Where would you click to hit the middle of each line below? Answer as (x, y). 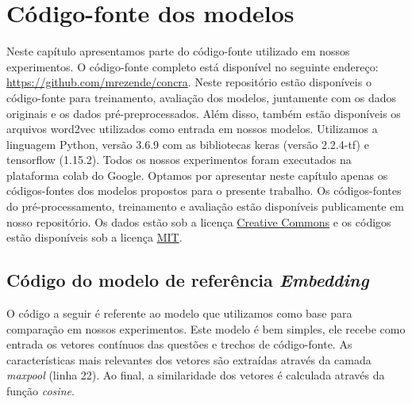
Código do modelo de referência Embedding (188, 280)
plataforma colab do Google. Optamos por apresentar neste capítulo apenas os (197, 175)
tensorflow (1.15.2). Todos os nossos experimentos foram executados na (179, 160)
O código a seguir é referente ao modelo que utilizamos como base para (179, 313)
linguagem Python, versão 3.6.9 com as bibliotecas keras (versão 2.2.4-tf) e (188, 144)
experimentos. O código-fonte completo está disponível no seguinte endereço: (193, 66)
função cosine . (40, 391)
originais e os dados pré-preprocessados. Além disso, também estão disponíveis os (204, 113)
